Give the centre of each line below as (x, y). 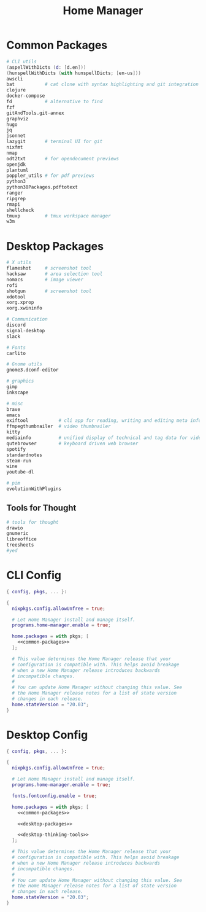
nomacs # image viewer (45, 279)
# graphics (20, 381)
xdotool (16, 297)
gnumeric (17, 534)
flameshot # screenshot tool (49, 268)
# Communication (27, 319)
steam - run (19, 461)
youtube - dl (20, 472)
